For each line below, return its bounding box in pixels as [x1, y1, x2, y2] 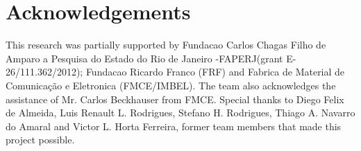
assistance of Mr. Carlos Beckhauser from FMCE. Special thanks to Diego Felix [6, 91, 344, 106]
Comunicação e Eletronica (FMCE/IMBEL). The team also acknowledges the [6, 78, 336, 92]
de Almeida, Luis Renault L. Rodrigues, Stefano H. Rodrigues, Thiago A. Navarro [6, 105, 355, 120]
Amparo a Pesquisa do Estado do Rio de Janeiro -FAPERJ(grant [6, 51, 283, 65]
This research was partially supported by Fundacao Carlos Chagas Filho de [6, 37, 326, 52]
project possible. [6, 132, 75, 147]
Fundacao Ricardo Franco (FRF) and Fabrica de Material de [85, 64, 345, 79]
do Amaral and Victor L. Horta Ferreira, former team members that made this [6, 118, 342, 133]
